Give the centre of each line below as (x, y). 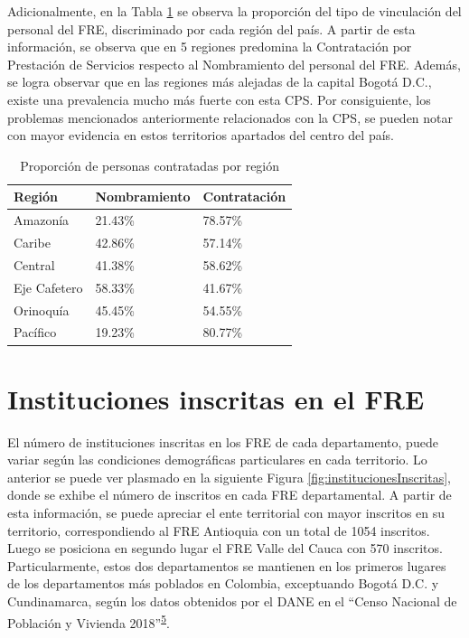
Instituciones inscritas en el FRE (216, 398)
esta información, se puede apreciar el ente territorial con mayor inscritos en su (226, 512)
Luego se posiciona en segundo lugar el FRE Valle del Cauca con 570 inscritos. (225, 548)
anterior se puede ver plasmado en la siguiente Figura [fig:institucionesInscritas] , (229, 477)
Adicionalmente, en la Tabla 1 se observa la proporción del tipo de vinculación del (234, 11)
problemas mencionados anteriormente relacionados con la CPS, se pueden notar (230, 117)
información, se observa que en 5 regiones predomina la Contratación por (210, 47)
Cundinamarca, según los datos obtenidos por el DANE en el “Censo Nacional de (232, 600)
